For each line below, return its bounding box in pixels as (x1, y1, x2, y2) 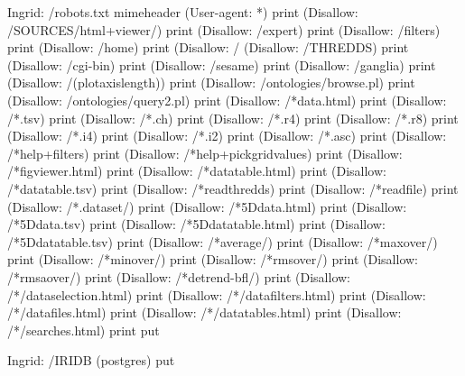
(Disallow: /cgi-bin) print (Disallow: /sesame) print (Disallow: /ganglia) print (7, 55, 436, 74)
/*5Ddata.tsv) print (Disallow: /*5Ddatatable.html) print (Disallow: (7, 215, 386, 234)
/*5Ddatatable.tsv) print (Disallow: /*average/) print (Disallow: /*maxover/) (7, 232, 438, 251)
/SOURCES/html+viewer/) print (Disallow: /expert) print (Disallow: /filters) (7, 20, 441, 39)
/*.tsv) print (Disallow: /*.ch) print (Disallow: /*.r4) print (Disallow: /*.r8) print (7, 108, 459, 127)
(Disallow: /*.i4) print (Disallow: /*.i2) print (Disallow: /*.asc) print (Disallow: (7, 126, 447, 145)
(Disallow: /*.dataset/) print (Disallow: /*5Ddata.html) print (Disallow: (7, 197, 407, 216)
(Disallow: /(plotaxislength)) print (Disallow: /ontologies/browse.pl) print (7, 73, 415, 92)
